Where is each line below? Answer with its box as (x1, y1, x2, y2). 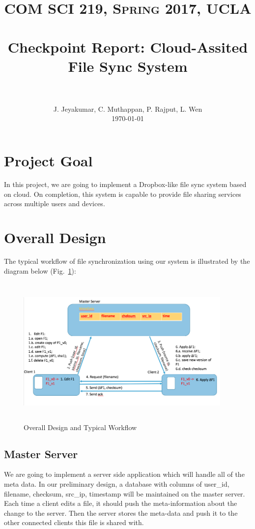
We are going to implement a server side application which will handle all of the (4, 469, 245, 479)
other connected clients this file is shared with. (4, 517, 144, 528)
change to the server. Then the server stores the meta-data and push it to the (4, 507, 238, 518)
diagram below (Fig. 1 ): (4, 265, 76, 276)
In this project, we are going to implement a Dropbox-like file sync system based (4, 179, 247, 189)
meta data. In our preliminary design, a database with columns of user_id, (4, 479, 229, 489)
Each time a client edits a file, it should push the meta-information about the (4, 498, 237, 508)
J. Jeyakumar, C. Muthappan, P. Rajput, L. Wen (53, 103, 202, 114)
